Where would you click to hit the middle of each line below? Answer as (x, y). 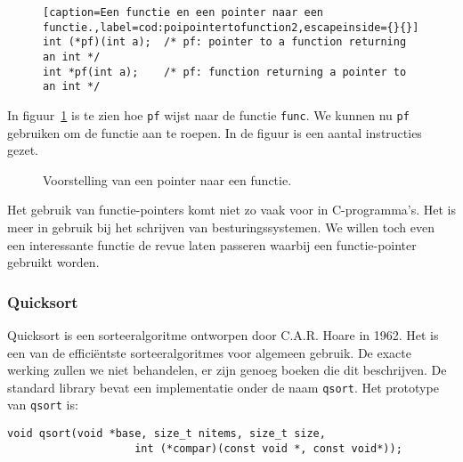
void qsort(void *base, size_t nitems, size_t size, (167, 434)
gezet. (23, 150)
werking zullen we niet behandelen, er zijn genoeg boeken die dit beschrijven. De (227, 370)
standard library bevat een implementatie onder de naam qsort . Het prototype (223, 387)
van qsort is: (43, 405)
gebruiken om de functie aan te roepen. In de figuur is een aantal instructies (215, 132)
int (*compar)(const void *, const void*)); (268, 448)
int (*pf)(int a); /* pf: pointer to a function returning (225, 42)
